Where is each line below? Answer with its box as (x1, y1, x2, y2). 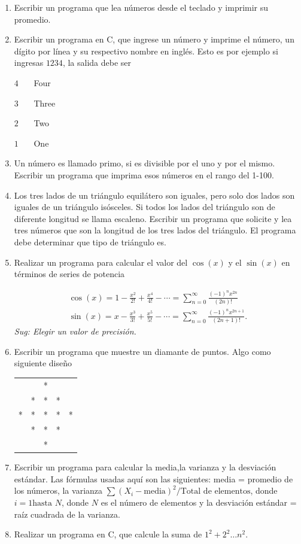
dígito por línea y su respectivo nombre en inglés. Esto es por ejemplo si (14, 44, 278, 57)
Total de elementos (180, 487, 251, 496)
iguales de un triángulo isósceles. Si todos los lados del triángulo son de (14, 200, 275, 213)
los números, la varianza (14, 484, 103, 497)
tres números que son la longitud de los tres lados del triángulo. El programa (14, 224, 296, 236)
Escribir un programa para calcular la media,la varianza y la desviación (14, 461, 276, 473)
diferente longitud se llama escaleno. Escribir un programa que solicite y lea (14, 212, 292, 224)
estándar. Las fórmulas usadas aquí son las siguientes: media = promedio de (14, 472, 293, 485)
